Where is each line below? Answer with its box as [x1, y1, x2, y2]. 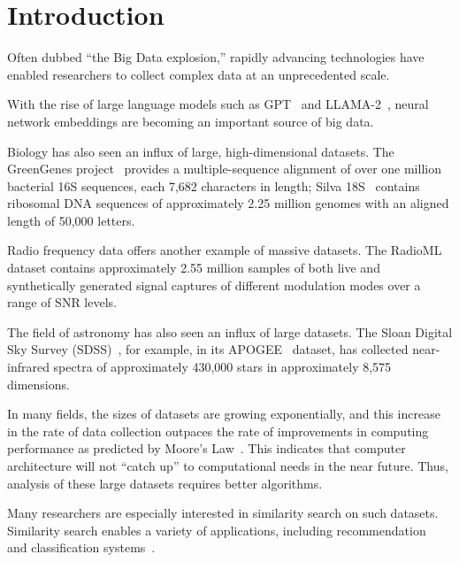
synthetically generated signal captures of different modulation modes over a [7, 275, 421, 294]
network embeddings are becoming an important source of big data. [7, 112, 374, 130]
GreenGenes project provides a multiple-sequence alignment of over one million [7, 159, 441, 178]
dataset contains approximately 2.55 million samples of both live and [7, 258, 380, 277]
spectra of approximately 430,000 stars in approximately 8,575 [53, 358, 392, 376]
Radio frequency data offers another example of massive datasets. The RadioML [7, 241, 442, 259]
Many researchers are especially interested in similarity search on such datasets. [7, 504, 439, 522]
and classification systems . [7, 538, 156, 557]
